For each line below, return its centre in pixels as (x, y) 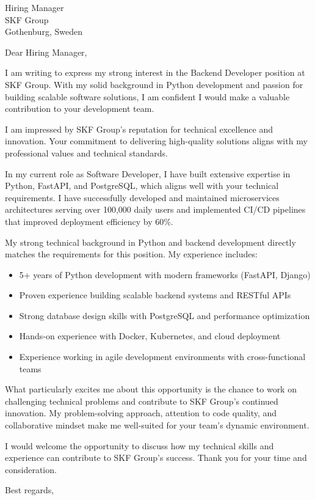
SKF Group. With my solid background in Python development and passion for (154, 84)
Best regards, (30, 490)
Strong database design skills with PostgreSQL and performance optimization (165, 315)
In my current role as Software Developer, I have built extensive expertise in (148, 173)
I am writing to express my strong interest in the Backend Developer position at (155, 72)
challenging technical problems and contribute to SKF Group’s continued (142, 401)
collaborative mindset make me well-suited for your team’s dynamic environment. (157, 425)
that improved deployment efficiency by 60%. (89, 221)
